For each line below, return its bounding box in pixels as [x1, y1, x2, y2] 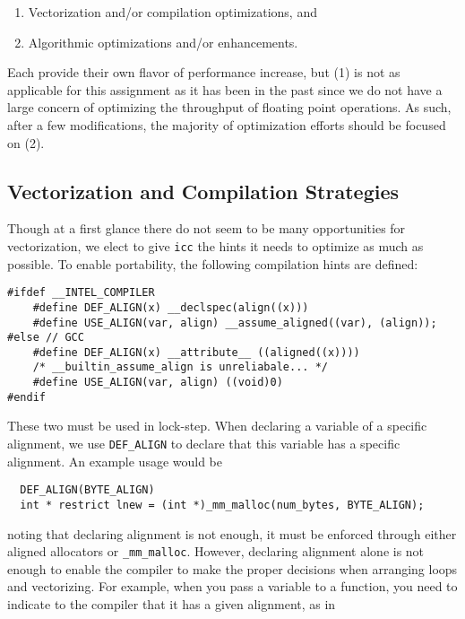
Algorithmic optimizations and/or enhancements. [28, 32, 298, 51]
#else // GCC [7, 331, 84, 344]
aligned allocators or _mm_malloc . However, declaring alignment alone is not [7, 542, 425, 561]
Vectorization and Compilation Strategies [7, 177, 400, 205]
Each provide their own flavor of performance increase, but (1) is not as [7, 63, 400, 82]
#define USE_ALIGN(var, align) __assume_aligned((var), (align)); [32, 316, 437, 329]
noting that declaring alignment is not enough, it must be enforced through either [7, 524, 457, 543]
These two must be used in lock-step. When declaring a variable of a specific [7, 416, 427, 435]
